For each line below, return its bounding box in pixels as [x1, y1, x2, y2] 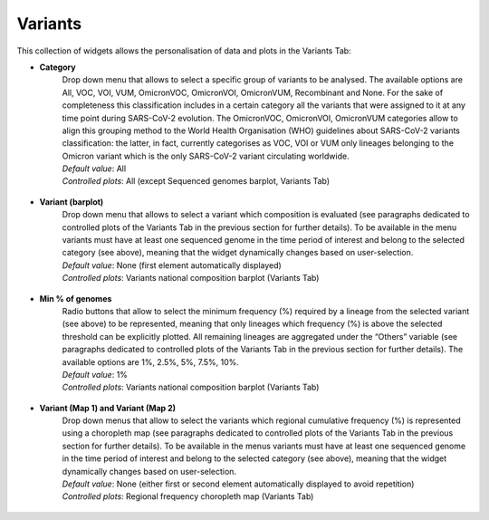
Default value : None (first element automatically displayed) [62, 259, 283, 271]
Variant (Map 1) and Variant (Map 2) [39, 402, 177, 413]
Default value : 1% [62, 369, 129, 380]
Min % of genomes [39, 293, 112, 303]
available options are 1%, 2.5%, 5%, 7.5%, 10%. [62, 356, 240, 367]
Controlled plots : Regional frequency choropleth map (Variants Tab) [62, 491, 314, 502]
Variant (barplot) [39, 196, 104, 207]
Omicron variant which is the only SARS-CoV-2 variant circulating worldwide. [62, 150, 350, 161]
